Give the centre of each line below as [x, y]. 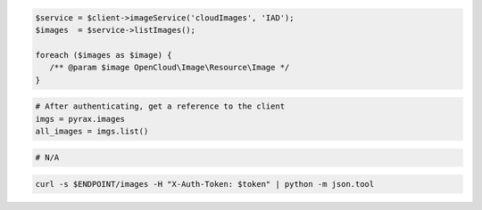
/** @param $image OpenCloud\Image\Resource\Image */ [170, 68]
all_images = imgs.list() [92, 131]
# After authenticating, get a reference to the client [160, 106]
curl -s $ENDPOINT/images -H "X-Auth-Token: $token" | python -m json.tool [205, 184]
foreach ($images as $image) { [104, 55]
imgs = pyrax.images [80, 119]
